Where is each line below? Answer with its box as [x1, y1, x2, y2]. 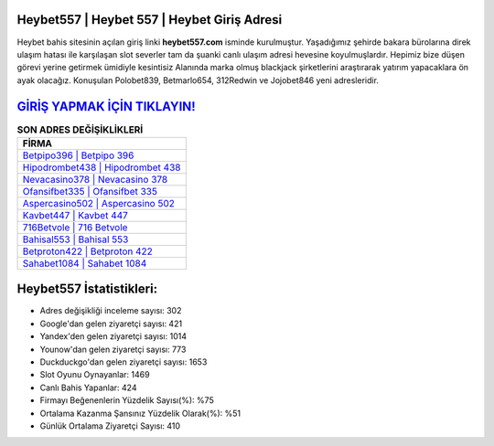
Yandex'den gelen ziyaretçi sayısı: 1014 [39, 331, 188, 342]
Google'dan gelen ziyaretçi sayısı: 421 [39, 318, 183, 329]
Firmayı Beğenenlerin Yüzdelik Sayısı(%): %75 [39, 395, 214, 406]
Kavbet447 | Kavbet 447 [22, 208, 128, 221]
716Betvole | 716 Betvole [22, 220, 128, 233]
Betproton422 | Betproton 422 [22, 245, 153, 258]
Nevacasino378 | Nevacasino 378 [22, 173, 168, 186]
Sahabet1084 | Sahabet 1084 [22, 257, 147, 270]
